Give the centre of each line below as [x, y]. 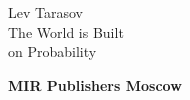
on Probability [52, 51]
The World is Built [66, 31]
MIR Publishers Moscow [95, 84]
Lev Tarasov [45, 12]
